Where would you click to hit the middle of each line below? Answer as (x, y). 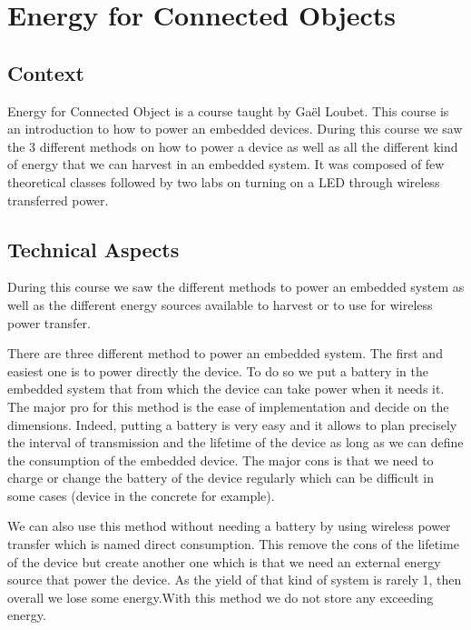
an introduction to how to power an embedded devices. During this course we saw (235, 129)
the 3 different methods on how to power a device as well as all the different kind (233, 146)
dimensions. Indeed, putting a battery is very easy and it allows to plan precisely (232, 424)
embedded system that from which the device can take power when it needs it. (226, 389)
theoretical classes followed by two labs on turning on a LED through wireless (224, 181)
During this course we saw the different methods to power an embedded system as (236, 287)
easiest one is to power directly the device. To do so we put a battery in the (218, 370)
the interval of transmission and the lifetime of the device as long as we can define (235, 442)
